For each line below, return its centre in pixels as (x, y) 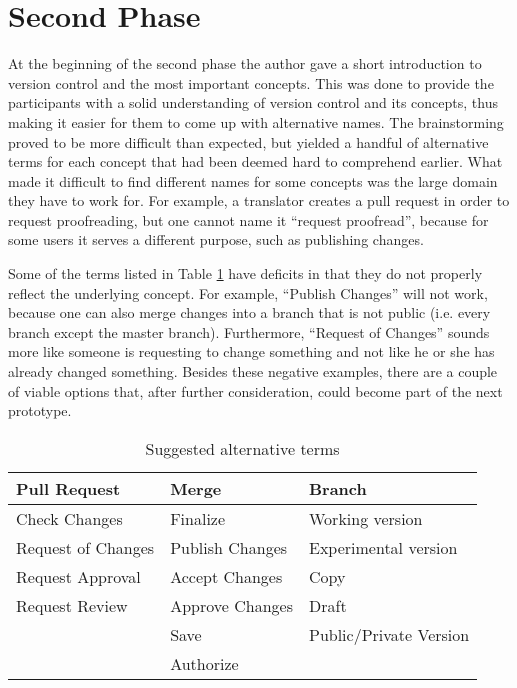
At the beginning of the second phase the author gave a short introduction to (245, 63)
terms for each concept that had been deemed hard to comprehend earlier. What (255, 161)
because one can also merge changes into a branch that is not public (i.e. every (249, 312)
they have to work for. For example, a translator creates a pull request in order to (259, 200)
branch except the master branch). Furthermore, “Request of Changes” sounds (249, 331)
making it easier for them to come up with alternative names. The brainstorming (256, 121)
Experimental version (383, 547)
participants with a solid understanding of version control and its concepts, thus (253, 102)
